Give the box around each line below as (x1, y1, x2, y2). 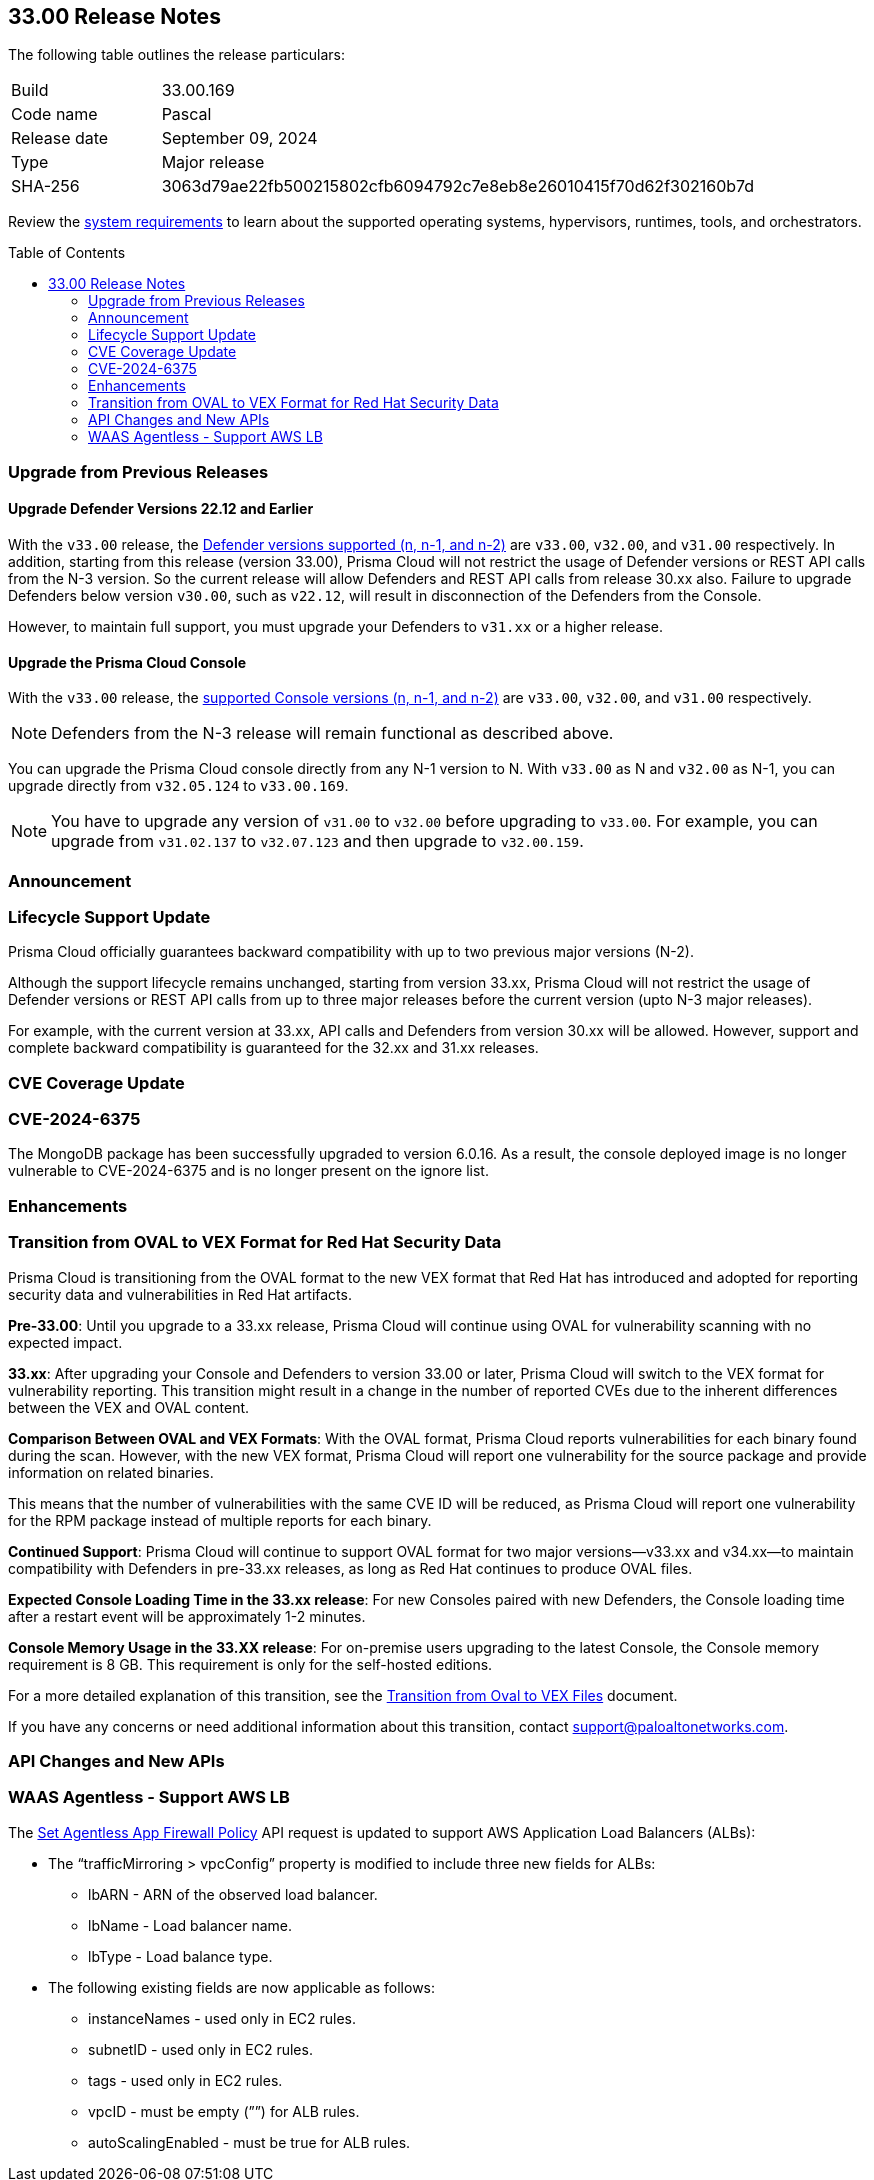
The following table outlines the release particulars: (8, 46, 345, 64)
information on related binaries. (8, 1463, 214, 1481)
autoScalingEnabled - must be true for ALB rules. (88, 2133, 411, 2151)
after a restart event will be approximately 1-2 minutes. (8, 1607, 366, 1625)
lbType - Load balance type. (88, 1947, 273, 1965)
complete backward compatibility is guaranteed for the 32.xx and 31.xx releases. (8, 1039, 539, 1057)
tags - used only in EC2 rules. (88, 2071, 283, 2089)
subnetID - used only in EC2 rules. (88, 2040, 313, 2058)
